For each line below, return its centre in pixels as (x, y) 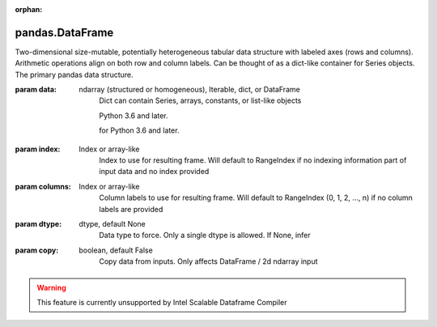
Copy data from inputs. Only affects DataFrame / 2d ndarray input (209, 261)
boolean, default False (116, 250)
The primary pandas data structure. (74, 74)
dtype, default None (112, 223)
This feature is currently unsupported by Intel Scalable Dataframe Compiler (162, 302)
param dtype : (38, 223)
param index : (38, 149)
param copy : (37, 250)
